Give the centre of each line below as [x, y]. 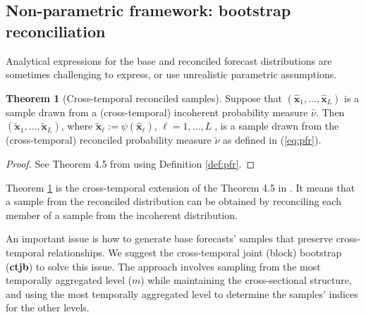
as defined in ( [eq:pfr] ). [272, 140]
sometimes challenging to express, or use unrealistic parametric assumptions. [171, 74]
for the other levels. [48, 307]
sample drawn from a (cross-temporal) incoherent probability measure [157, 112]
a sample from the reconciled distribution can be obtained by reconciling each [173, 201]
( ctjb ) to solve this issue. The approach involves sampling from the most [163, 266]
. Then [330, 112]
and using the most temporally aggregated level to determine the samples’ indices [182, 293]
